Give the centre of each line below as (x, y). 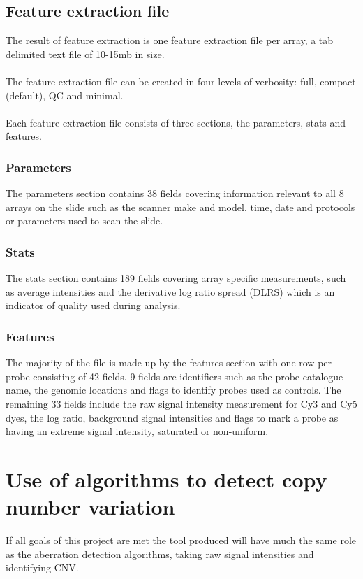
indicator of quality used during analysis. (93, 305)
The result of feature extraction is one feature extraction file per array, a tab (170, 40)
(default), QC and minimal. (65, 95)
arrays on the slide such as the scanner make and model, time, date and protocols (180, 207)
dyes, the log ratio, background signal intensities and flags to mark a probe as (172, 417)
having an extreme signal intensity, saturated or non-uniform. (137, 431)
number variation (90, 507)
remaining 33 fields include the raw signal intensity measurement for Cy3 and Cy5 (181, 403)
